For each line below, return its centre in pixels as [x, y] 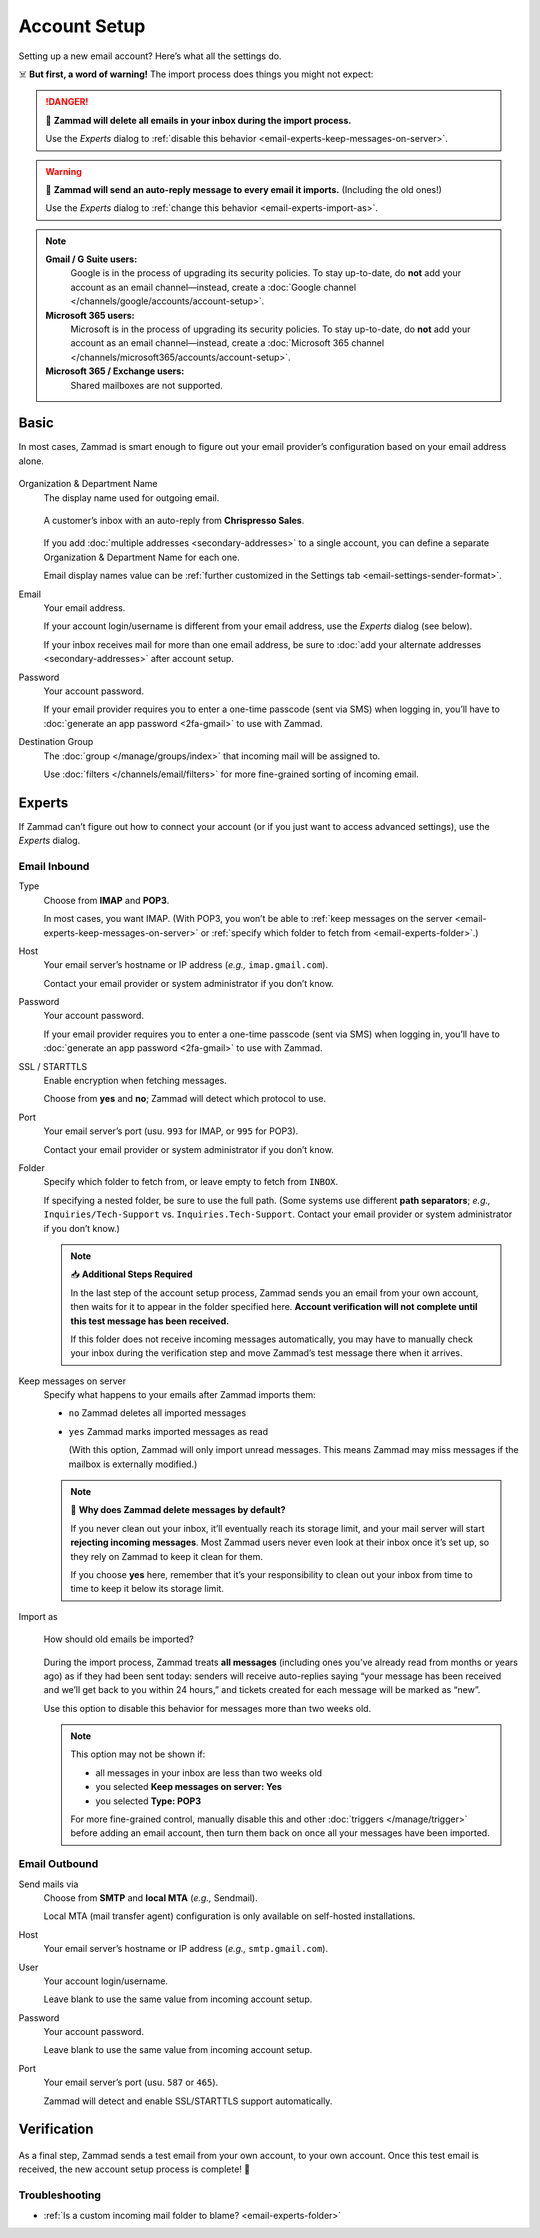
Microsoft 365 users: [90, 315]
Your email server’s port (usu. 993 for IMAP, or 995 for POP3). [171, 1131]
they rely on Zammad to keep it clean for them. [167, 1556]
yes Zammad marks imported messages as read [168, 1431]
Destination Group [56, 742]
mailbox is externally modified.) [133, 1464]
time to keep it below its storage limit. [147, 1589]
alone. [31, 461]
